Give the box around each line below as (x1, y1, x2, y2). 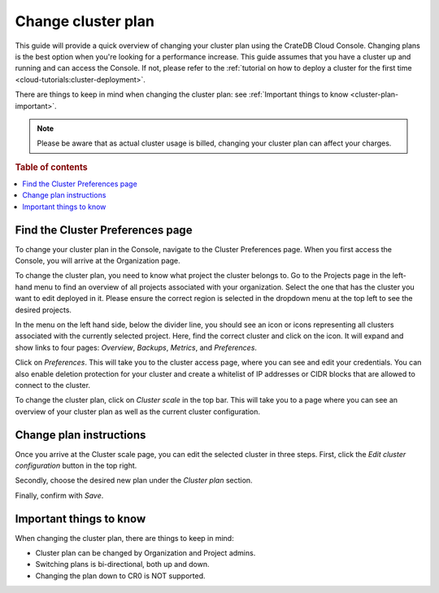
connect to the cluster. (15, 380, 91, 390)
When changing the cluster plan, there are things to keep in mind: (15, 533, 235, 543)
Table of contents (15, 161, 89, 172)
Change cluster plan (15, 12, 154, 30)
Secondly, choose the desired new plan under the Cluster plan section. (15, 476, 253, 486)
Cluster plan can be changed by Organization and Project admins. (35, 548, 256, 558)
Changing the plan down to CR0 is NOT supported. (35, 570, 206, 581)
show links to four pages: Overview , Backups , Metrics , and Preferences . (15, 342, 258, 352)
